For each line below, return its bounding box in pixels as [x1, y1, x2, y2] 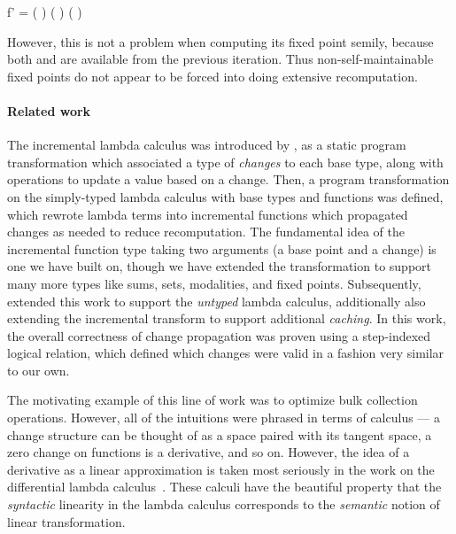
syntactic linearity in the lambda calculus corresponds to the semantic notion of [7, 495, 440, 514]
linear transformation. [7, 512, 126, 530]
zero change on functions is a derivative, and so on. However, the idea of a [7, 443, 410, 461]
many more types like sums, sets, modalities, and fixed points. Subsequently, [7, 274, 421, 292]
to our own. [7, 360, 70, 379]
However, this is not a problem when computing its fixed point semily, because [7, 32, 434, 50]
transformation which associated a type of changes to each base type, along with [7, 152, 444, 171]
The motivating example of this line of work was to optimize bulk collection [7, 391, 418, 409]
